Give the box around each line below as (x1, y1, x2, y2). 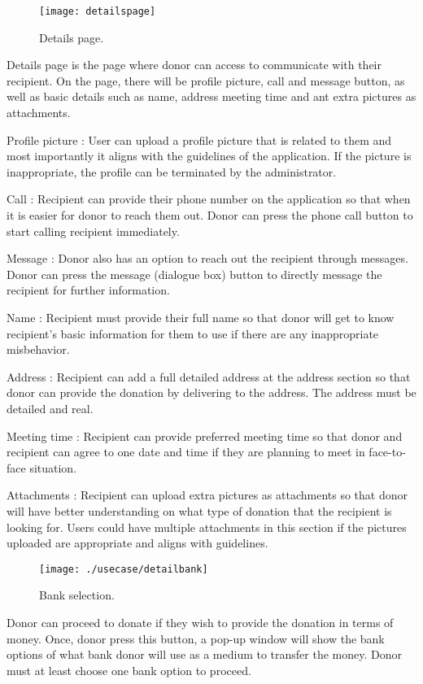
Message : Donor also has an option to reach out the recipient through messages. (7, 250, 408, 267)
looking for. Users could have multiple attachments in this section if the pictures (7, 518, 407, 535)
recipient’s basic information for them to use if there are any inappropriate (7, 325, 379, 342)
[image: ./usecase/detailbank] (39, 563, 208, 575)
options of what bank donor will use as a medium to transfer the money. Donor (7, 646, 403, 663)
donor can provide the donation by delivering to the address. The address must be (7, 384, 416, 401)
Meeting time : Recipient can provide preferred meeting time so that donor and (7, 427, 403, 444)
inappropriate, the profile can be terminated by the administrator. (7, 163, 337, 180)
